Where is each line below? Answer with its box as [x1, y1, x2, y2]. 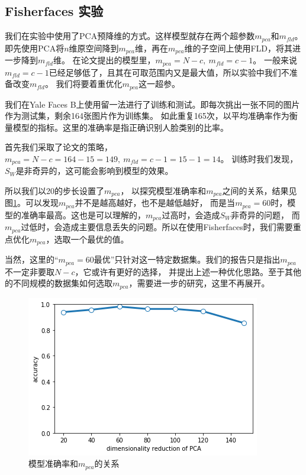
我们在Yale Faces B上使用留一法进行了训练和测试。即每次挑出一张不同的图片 [5, 98, 300, 110]
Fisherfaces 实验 [5, 2, 104, 20]
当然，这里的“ [5, 253, 59, 266]
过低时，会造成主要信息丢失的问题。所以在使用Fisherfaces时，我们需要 [21, 221, 293, 233]
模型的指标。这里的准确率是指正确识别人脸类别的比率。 [12, 121, 228, 133]
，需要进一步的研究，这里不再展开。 [128, 277, 270, 289]
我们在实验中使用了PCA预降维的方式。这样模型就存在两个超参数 [5, 30, 255, 42]
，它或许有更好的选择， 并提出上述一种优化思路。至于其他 [75, 265, 302, 277]
